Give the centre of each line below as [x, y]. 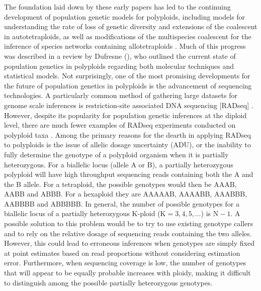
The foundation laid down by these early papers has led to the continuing [117, 7]
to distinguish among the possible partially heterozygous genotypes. [108, 282]
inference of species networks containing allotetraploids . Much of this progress [125, 46]
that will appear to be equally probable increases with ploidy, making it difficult [127, 273]
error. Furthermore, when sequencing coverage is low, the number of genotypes [125, 263]
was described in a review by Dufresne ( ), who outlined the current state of [120, 56]
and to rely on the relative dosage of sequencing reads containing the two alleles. [128, 233]
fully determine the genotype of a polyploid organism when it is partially [116, 154]
